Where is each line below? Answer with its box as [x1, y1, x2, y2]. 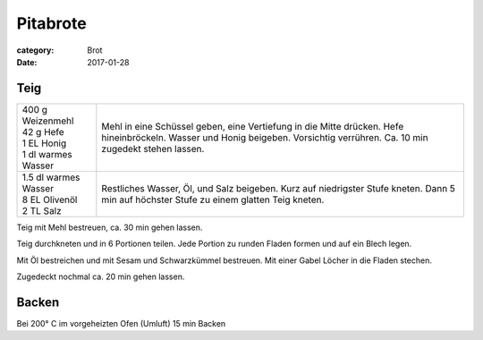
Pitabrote [16, 13, 87, 33]
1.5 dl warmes [21, 171, 80, 183]
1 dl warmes [21, 148, 73, 160]
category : [16, 45, 55, 55]
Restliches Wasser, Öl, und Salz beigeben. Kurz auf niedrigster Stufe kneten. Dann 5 [101, 182, 456, 194]
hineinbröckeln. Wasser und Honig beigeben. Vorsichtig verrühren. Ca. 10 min [101, 131, 428, 143]
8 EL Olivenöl [21, 193, 78, 206]
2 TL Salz [21, 204, 62, 217]
